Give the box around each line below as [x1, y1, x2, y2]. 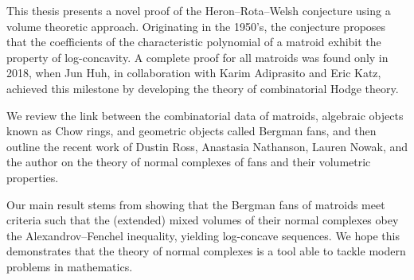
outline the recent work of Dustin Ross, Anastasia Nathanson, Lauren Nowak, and [6, 138, 408, 154]
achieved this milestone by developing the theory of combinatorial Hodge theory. [6, 80, 399, 96]
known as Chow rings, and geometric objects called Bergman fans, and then [6, 122, 377, 139]
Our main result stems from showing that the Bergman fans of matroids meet [6, 196, 385, 212]
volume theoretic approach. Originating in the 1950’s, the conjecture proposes [6, 17, 386, 34]
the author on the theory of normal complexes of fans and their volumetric [6, 154, 371, 170]
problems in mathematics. [6, 258, 133, 274]
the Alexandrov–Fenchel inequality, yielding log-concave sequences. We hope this [6, 227, 400, 243]
